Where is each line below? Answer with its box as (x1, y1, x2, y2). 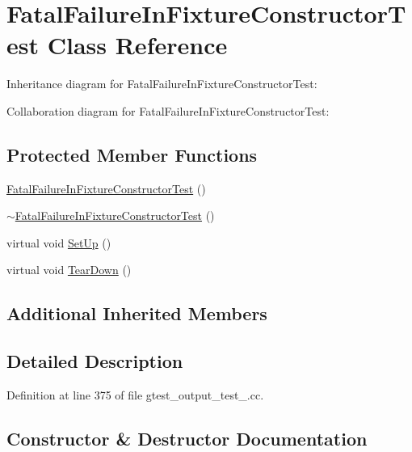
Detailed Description (6, 349, 183, 374)
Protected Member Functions (6, 142, 258, 167)
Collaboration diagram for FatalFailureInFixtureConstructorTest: (6, 102, 330, 119)
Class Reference (47, 28, 228, 61)
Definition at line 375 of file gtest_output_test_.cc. (6, 387, 264, 403)
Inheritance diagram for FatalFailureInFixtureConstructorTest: (6, 75, 317, 92)
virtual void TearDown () (6, 261, 132, 278)
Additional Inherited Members (6, 301, 267, 326)
